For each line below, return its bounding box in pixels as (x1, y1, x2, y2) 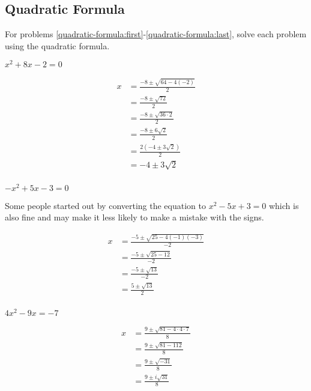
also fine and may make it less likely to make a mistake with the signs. (5, 211, 264, 223)
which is (268, 199, 299, 211)
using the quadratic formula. (5, 39, 110, 52)
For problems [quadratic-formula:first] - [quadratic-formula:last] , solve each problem (5, 28, 307, 40)
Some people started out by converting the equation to (5, 199, 206, 211)
